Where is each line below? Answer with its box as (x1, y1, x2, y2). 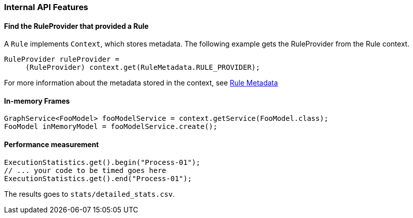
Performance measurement (4, 140, 99, 149)
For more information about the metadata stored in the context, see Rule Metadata (4, 78, 278, 88)
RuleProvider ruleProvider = (4, 55, 119, 64)
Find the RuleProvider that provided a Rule (4, 21, 149, 30)
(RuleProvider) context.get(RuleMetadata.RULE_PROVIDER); (25, 63, 260, 72)
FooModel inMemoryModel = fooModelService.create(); (4, 122, 218, 131)
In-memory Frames (4, 96, 70, 105)
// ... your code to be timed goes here (4, 166, 167, 175)
